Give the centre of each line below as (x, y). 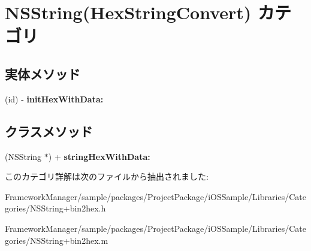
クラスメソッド (49, 131)
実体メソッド (43, 73)
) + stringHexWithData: (99, 156)
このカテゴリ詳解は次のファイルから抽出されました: (107, 176)
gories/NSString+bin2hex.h (55, 208)
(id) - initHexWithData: (54, 99)
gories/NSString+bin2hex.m (57, 240)
